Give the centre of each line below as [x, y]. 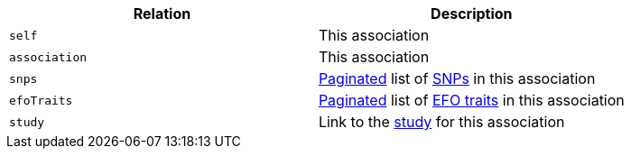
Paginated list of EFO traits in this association [471, 100]
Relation [162, 14]
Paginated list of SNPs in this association [457, 78]
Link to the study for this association [441, 122]
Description [472, 14]
